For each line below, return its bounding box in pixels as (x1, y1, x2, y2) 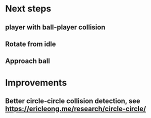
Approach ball (5, 57, 50, 65)
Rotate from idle (5, 39, 56, 48)
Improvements (5, 77, 67, 88)
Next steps (5, 3, 51, 14)
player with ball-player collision (5, 23, 106, 31)
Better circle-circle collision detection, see (5, 96, 140, 105)
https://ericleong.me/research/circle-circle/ (5, 104, 146, 113)
